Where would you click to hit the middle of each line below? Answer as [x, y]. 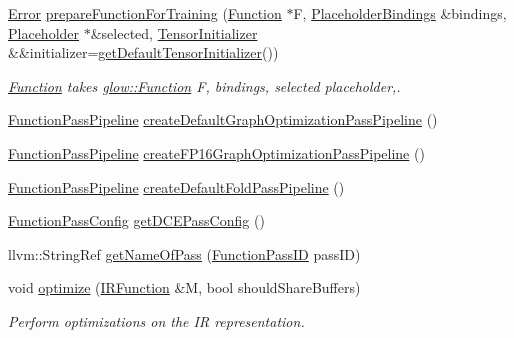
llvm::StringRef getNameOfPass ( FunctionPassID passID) [184, 253]
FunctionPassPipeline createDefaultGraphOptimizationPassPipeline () [223, 119]
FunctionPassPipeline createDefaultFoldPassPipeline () [176, 186]
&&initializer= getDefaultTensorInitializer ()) [143, 52]
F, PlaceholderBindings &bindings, [400, 13]
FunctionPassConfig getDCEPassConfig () [136, 220]
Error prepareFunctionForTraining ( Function [145, 13]
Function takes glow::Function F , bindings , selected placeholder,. [204, 85]
